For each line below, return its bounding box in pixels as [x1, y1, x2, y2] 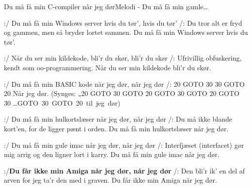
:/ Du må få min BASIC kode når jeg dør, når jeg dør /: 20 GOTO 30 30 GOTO [4, 78, 245, 89]
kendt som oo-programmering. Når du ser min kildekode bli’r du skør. [4, 62, 211, 72]
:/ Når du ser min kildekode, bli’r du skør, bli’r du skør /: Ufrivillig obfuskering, [4, 53, 242, 63]
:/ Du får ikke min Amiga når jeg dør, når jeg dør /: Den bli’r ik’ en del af [4, 165, 245, 175]
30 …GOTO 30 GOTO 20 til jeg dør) [4, 97, 121, 108]
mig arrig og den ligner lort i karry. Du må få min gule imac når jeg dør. [4, 149, 220, 159]
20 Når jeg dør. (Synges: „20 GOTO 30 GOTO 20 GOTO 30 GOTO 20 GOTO [4, 88, 239, 98]
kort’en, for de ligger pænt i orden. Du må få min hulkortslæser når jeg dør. [4, 123, 229, 133]
